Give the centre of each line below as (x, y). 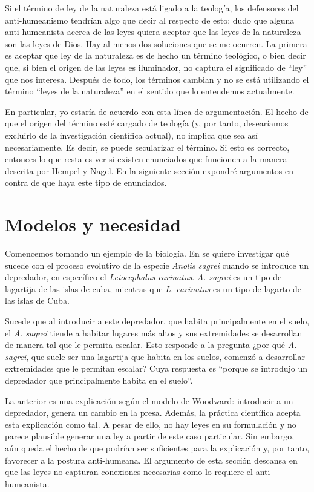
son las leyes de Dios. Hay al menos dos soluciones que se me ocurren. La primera (156, 43)
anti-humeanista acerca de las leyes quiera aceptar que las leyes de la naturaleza (153, 32)
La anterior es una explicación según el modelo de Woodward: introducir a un (149, 400)
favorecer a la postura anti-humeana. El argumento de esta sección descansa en (151, 460)
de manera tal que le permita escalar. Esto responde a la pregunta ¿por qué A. (151, 345)
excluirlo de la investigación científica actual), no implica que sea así (131, 135)
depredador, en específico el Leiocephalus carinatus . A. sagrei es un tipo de (143, 277)
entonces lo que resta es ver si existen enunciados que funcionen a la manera (146, 159)
